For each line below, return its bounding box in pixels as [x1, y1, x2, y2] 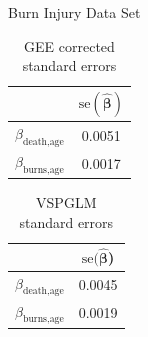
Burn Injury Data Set [8, 2, 141, 22]
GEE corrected [24, 35, 115, 56]
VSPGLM [36, 192, 97, 213]
